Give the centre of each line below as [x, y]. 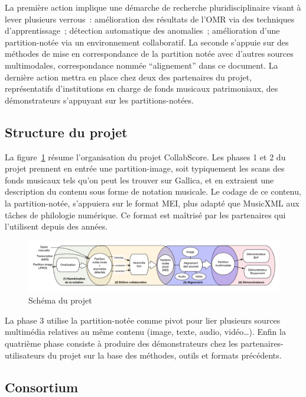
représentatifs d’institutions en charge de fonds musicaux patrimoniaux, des [141, 88]
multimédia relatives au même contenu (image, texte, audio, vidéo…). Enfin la [145, 332]
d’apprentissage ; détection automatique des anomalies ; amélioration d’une [142, 30]
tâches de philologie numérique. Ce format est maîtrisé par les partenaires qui [145, 214]
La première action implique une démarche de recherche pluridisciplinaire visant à [153, 7]
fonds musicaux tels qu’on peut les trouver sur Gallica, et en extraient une [139, 180]
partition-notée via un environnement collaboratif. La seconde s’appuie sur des [147, 42]
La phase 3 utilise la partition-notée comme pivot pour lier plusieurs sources [143, 320]
